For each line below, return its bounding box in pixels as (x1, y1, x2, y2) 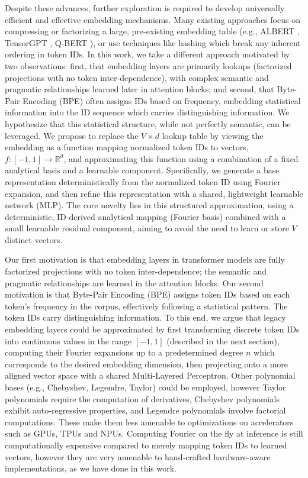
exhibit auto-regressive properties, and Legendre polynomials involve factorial (5, 404, 286, 416)
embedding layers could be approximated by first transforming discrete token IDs (5, 323, 300, 335)
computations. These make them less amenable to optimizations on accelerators (5, 415, 294, 428)
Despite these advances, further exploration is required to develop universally (5, 2, 285, 14)
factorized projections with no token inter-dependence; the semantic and (5, 265, 267, 277)
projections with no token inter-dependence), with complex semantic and (5, 71, 269, 83)
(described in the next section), (166, 334, 280, 347)
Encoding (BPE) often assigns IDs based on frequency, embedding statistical (23, 94, 301, 106)
